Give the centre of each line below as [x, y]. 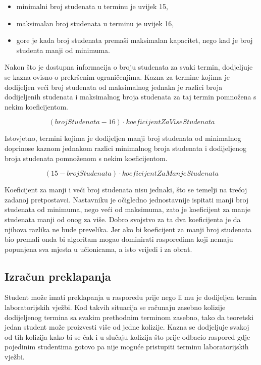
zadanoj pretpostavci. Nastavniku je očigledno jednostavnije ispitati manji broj [127, 199]
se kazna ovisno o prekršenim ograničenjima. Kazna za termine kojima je [117, 76]
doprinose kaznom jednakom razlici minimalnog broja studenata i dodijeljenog [126, 148]
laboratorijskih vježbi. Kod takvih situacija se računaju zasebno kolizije [115, 307]
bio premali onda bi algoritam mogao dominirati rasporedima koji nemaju [119, 239]
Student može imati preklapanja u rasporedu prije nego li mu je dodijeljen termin [131, 297]
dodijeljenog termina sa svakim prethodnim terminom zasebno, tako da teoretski [129, 317]
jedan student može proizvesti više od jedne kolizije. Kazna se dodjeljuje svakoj [127, 327]
